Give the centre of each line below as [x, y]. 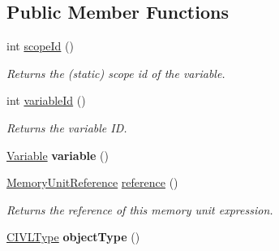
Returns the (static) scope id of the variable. [116, 73]
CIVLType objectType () [73, 237]
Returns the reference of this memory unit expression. [140, 209]
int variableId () [46, 100]
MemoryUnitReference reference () [92, 182]
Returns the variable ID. [67, 127]
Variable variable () [58, 155]
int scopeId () [40, 46]
